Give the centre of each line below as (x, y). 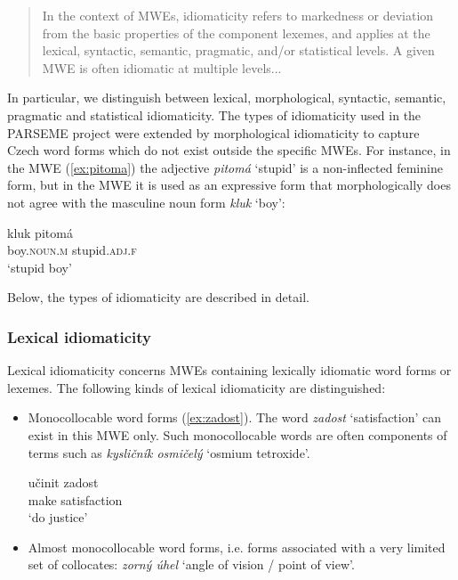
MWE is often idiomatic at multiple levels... (162, 67)
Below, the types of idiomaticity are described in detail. (158, 297)
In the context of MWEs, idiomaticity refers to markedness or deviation (238, 15)
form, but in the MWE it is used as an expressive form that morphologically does (229, 185)
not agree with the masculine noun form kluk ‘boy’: (146, 202)
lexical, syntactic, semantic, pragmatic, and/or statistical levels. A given (238, 50)
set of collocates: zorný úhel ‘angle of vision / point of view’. (191, 564)
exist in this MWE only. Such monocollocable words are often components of (237, 434)
